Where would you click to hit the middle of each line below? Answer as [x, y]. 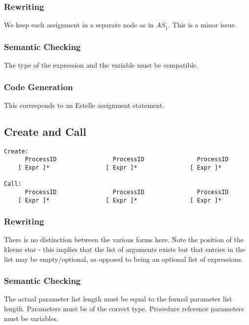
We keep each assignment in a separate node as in [79, 25]
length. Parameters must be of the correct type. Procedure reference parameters [124, 309]
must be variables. [31, 318]
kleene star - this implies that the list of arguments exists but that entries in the [124, 249]
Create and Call [45, 131]
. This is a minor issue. [202, 25]
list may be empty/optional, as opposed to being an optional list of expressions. [124, 259]
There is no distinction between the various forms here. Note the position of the [124, 239]
